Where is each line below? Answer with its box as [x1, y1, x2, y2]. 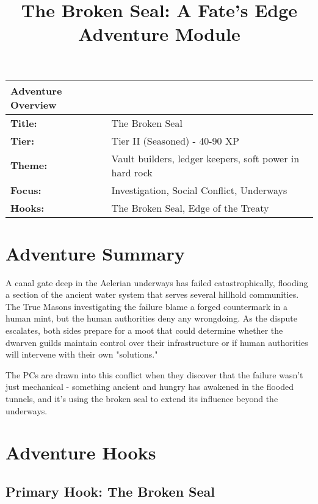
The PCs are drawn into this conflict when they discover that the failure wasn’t [5, 368, 303, 381]
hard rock [111, 165, 153, 179]
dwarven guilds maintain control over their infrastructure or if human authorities [5, 336, 308, 348]
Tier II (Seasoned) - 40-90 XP [111, 133, 239, 148]
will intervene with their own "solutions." [5, 348, 158, 361]
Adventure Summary [5, 240, 185, 265]
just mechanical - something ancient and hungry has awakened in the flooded [5, 380, 294, 393]
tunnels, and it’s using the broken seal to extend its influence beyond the [5, 392, 278, 405]
